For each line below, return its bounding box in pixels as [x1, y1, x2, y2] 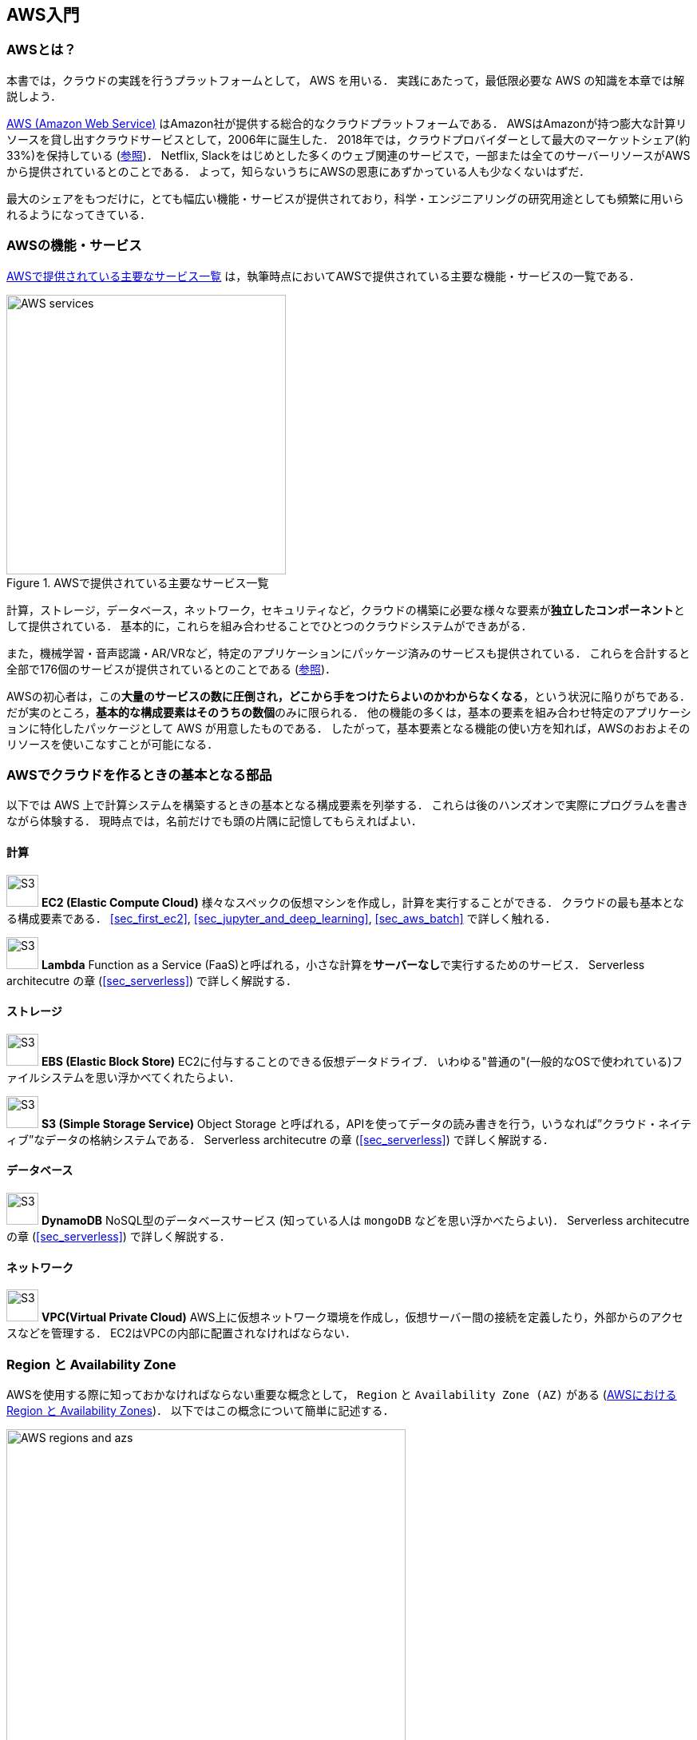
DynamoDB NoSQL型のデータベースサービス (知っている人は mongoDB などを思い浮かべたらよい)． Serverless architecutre [41, 1213, 690, 1227]
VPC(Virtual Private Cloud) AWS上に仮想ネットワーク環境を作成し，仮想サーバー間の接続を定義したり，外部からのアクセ [41, 1310, 683, 1325]
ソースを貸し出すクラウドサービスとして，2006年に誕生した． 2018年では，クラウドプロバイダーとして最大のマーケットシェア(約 [6, 132, 691, 146]
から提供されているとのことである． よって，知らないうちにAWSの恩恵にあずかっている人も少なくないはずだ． [6, 164, 591, 178]
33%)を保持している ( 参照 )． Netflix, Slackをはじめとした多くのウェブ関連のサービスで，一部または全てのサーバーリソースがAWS [6, 148, 691, 162]
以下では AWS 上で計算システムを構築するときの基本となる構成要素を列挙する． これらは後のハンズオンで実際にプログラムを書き [6, 798, 688, 812]
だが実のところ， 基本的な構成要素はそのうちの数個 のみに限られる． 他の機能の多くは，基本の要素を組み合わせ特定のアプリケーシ [6, 705, 691, 719]
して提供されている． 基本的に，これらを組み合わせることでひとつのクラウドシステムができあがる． [6, 618, 533, 633]
